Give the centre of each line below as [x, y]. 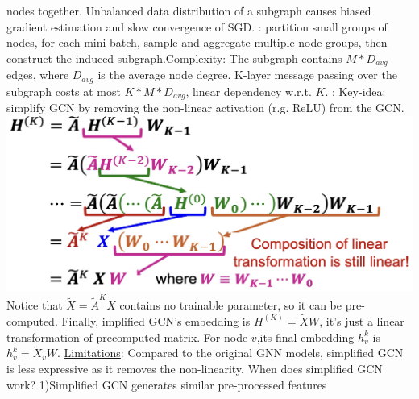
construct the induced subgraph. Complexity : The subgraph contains [174, 58]
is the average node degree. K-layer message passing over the [247, 75]
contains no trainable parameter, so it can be [230, 305]
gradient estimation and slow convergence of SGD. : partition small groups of [197, 26]
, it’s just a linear [362, 320]
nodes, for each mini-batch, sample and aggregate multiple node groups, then [197, 42]
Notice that [35, 305]
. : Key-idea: [355, 91]
